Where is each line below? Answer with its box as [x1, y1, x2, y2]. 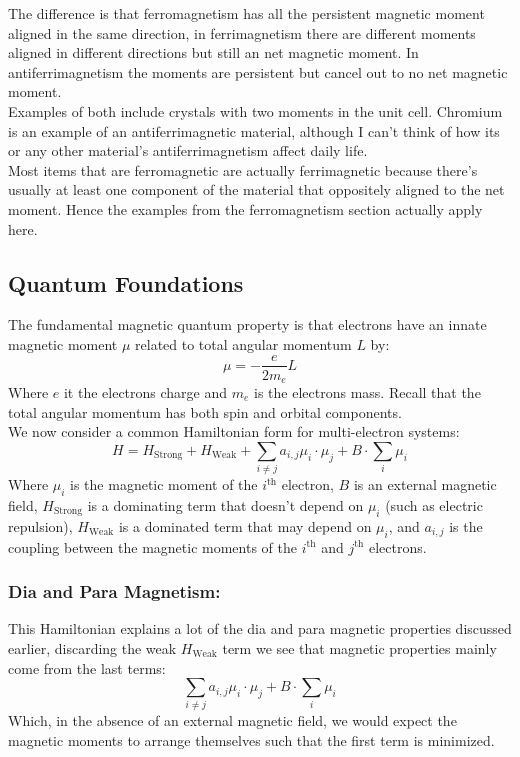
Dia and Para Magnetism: [8, 579, 221, 604]
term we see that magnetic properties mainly [222, 637, 497, 658]
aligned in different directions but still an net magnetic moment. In [8, 42, 419, 63]
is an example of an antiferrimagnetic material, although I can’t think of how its [8, 120, 500, 141]
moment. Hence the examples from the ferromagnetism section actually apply [8, 198, 483, 219]
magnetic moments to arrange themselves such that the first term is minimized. [8, 730, 495, 751]
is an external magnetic [353, 474, 497, 495]
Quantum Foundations [8, 267, 244, 298]
